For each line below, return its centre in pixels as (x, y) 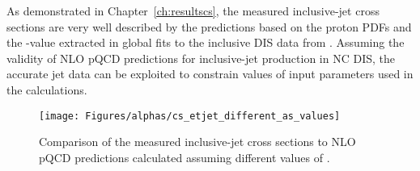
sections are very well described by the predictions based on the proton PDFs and (209, 26)
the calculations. (47, 89)
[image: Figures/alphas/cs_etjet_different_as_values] (190, 116)
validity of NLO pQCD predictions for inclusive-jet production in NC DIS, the (201, 58)
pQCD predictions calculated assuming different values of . (185, 157)
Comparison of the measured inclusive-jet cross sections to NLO (197, 142)
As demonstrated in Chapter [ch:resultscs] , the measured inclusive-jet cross (193, 10)
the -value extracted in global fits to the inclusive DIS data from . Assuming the (206, 42)
